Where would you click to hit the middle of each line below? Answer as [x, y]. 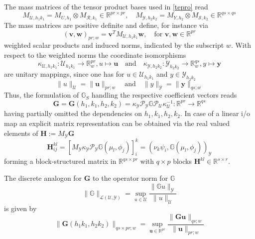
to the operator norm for [130, 178]
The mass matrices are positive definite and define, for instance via [106, 25]
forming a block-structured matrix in [60, 161]
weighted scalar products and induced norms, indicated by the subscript [114, 45]
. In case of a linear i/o [215, 113]
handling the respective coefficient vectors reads [164, 95]
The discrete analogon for [43, 178]
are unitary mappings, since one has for [64, 74]
